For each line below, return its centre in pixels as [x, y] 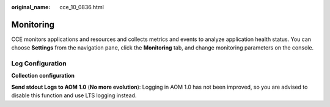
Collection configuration [43, 76]
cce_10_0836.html [82, 7]
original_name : [31, 7]
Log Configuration [39, 64]
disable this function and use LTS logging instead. [74, 95]
